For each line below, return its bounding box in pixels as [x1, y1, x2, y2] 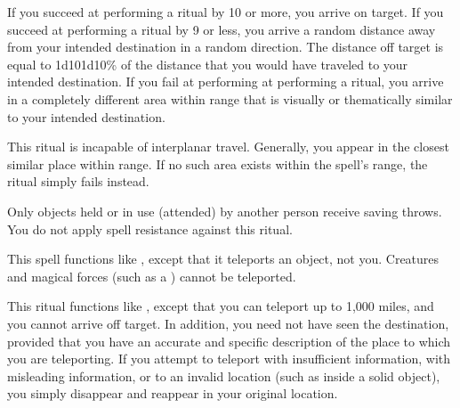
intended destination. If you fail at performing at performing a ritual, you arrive [7, 72, 444, 91]
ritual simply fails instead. [7, 172, 149, 191]
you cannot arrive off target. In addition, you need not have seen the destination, [7, 314, 449, 332]
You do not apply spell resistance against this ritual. [7, 219, 293, 238]
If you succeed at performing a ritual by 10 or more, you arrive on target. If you [7, 3, 444, 20]
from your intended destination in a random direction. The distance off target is [7, 37, 444, 56]
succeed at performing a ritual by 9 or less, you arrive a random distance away [7, 20, 436, 38]
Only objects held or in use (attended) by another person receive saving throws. [7, 201, 442, 220]
